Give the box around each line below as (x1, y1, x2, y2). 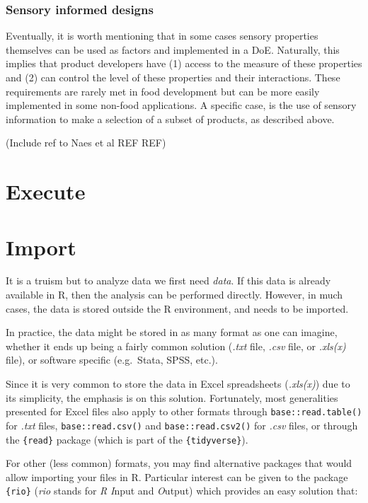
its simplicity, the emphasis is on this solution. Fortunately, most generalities (6, 390, 338, 405)
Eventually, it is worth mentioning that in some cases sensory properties (6, 28, 318, 43)
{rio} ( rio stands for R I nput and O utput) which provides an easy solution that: (6, 483, 358, 498)
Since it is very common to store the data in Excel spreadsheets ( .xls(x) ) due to (6, 376, 350, 391)
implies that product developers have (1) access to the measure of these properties (6, 56, 362, 71)
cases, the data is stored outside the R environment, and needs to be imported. (6, 301, 349, 316)
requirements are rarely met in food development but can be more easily (6, 83, 320, 98)
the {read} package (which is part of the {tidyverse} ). (6, 432, 248, 446)
